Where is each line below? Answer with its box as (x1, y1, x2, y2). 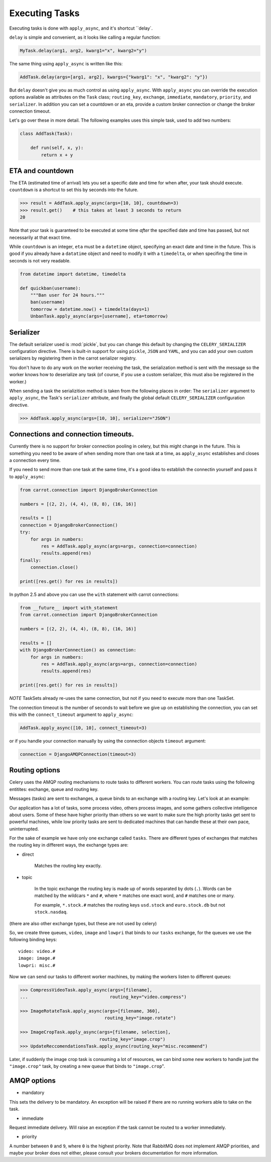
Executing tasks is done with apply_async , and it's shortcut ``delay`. (9, 25, 153, 31)
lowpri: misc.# (18, 962, 56, 968)
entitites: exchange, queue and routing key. (9, 786, 99, 792)
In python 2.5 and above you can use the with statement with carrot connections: (9, 591, 179, 597)
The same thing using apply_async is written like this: (9, 60, 123, 66)
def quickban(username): (20, 285, 81, 291)
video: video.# (18, 948, 56, 954)
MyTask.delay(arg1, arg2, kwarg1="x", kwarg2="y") (20, 48, 148, 53)
